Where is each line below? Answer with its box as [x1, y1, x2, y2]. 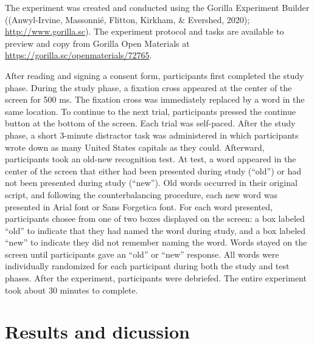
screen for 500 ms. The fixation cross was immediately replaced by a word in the [5, 93, 305, 106]
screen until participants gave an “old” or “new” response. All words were [5, 247, 279, 260]
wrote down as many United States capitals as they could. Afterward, [5, 140, 265, 153]
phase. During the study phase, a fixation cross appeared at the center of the [5, 81, 292, 94]
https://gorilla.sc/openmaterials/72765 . [5, 49, 152, 61]
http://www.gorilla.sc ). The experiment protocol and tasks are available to [5, 25, 284, 38]
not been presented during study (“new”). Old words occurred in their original [5, 176, 298, 189]
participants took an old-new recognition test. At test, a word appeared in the [5, 153, 296, 165]
